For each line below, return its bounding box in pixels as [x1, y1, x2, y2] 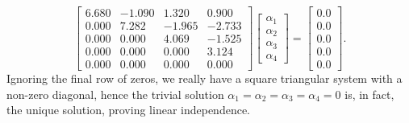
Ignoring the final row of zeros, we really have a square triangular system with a [6, 70, 403, 87]
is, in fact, [344, 85, 394, 102]
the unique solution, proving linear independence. [6, 101, 250, 118]
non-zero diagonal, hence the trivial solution [6, 85, 224, 102]
